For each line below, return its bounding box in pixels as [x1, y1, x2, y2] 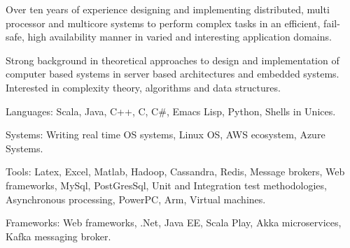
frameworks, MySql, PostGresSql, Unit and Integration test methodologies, [6, 177, 327, 192]
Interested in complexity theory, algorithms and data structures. [6, 80, 281, 94]
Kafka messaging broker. [6, 228, 111, 243]
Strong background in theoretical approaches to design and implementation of [6, 52, 339, 67]
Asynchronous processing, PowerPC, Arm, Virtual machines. [6, 191, 266, 206]
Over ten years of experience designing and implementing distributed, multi [6, 2, 330, 16]
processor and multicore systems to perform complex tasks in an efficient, [6, 15, 321, 30]
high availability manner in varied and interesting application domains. [27, 29, 332, 44]
